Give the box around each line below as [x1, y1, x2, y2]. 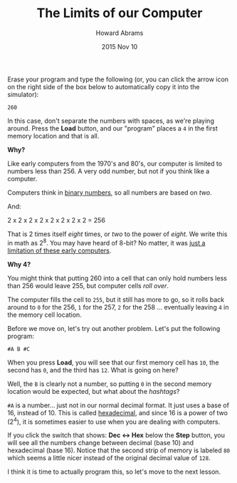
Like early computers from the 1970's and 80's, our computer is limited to [7, 159, 223, 168]
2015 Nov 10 [101, 42, 138, 51]
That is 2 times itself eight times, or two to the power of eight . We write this [7, 230, 228, 238]
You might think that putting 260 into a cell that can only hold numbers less [7, 273, 228, 283]
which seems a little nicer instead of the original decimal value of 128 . [7, 454, 211, 462]
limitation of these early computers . [7, 246, 112, 255]
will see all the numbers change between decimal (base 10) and [7, 439, 194, 447]
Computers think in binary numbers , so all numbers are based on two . [7, 188, 212, 197]
